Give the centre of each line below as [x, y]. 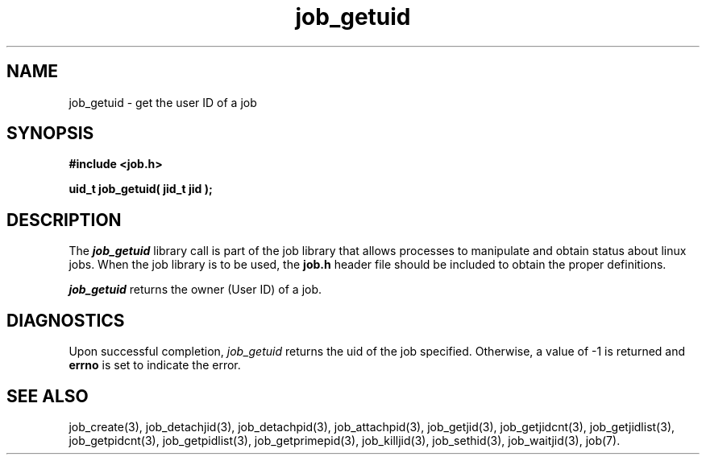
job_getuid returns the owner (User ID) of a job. [195, 290]
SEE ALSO [48, 396]
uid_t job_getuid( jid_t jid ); [141, 189]
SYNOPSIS [50, 134]
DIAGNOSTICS [66, 320]
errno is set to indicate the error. [155, 365]
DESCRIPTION [64, 220]
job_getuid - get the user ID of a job [163, 102]
